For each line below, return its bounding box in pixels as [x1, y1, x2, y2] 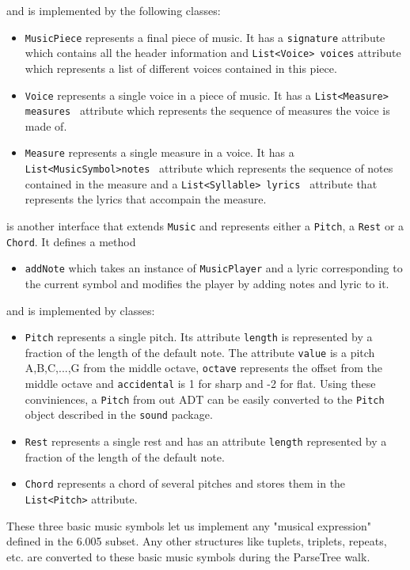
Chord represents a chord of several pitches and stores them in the [25, 475, 346, 492]
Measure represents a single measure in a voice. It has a [25, 144, 294, 161]
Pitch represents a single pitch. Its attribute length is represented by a [25, 329, 373, 345]
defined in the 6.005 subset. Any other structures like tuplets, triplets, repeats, [6, 533, 387, 549]
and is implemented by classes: [6, 302, 155, 318]
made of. [25, 117, 67, 134]
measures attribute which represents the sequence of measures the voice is [25, 102, 390, 119]
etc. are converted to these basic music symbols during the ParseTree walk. [6, 548, 370, 564]
